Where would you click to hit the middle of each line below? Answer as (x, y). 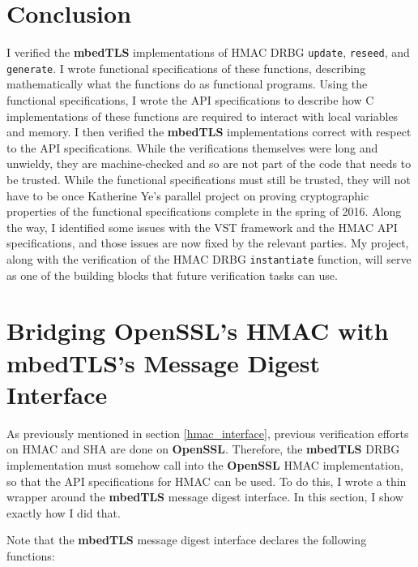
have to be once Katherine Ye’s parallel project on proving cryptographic (188, 195)
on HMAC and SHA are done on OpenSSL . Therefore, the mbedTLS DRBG (203, 449)
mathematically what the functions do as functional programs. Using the (187, 84)
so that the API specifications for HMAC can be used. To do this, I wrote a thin (207, 481)
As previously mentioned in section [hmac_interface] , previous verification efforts (208, 433)
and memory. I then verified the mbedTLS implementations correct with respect (209, 132)
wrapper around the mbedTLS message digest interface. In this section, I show (205, 497)
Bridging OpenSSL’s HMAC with (198, 331)
